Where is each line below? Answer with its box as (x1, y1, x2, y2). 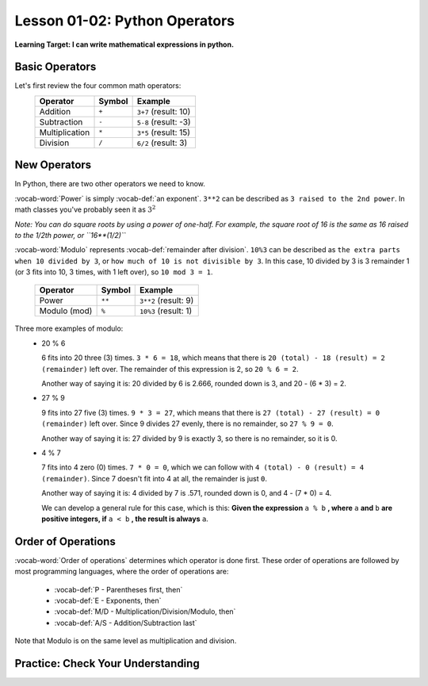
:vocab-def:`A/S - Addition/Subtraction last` (54, 618, 197, 627)
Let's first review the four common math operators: (14, 81, 182, 90)
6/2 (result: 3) (136, 137, 188, 148)
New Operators (14, 159, 92, 172)
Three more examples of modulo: (14, 324, 124, 333)
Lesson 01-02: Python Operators (14, 12, 235, 29)
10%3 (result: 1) (139, 305, 193, 316)
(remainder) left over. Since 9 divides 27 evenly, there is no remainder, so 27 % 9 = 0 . (41, 419, 334, 428)
